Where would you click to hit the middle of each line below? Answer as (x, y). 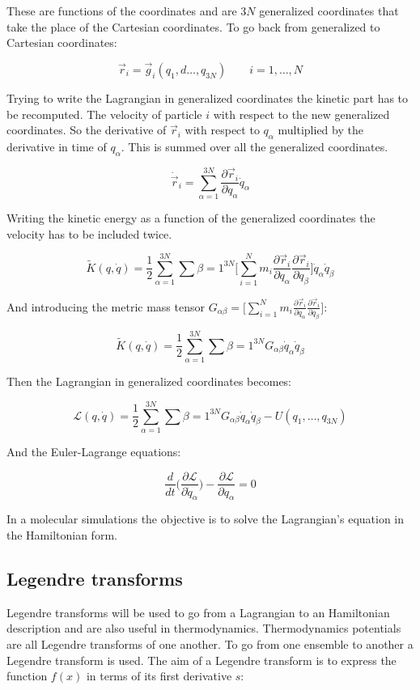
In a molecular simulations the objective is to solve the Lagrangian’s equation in (206, 519)
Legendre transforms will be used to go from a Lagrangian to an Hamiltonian (198, 612)
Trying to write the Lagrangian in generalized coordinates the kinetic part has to (208, 98)
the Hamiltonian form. (62, 534)
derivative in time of (57, 146)
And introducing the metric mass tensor (106, 306)
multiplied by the (320, 130)
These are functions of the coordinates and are (122, 11)
